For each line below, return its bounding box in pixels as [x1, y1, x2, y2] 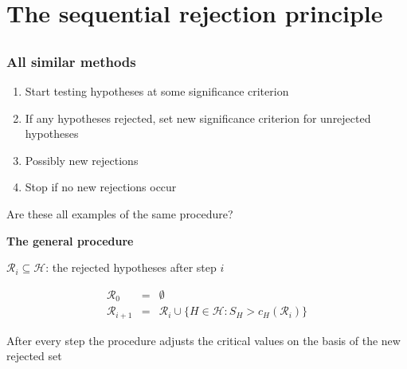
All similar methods [6, 51, 136, 71]
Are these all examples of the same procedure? [6, 206, 233, 222]
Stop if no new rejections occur [25, 179, 177, 195]
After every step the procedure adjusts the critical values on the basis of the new [6, 332, 401, 348]
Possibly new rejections [25, 151, 139, 168]
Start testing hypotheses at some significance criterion [25, 83, 289, 100]
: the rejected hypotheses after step [45, 259, 217, 276]
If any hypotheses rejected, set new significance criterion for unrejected [25, 109, 371, 126]
